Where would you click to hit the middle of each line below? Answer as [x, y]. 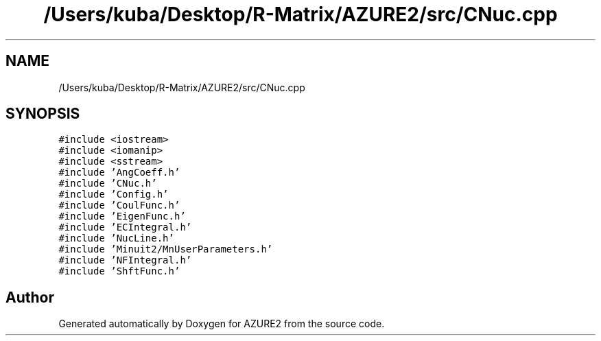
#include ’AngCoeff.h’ [119, 173]
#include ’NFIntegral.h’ [125, 260]
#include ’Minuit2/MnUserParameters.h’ [166, 249]
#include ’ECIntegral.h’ [125, 227]
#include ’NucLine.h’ [116, 238]
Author [30, 297]
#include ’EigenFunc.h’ [122, 216]
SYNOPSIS [43, 114]
